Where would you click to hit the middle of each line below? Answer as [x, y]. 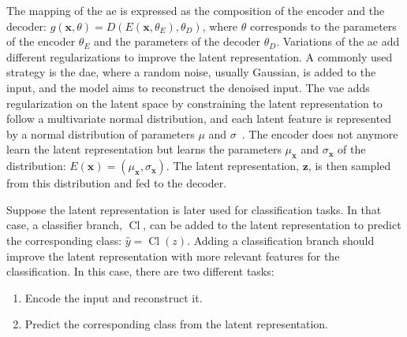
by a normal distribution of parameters [101, 133]
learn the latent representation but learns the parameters [144, 149]
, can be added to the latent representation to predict [272, 225]
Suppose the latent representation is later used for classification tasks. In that [194, 209]
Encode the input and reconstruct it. [114, 297]
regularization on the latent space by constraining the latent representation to [194, 103]
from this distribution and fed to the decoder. [117, 183]
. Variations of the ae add [338, 41]
